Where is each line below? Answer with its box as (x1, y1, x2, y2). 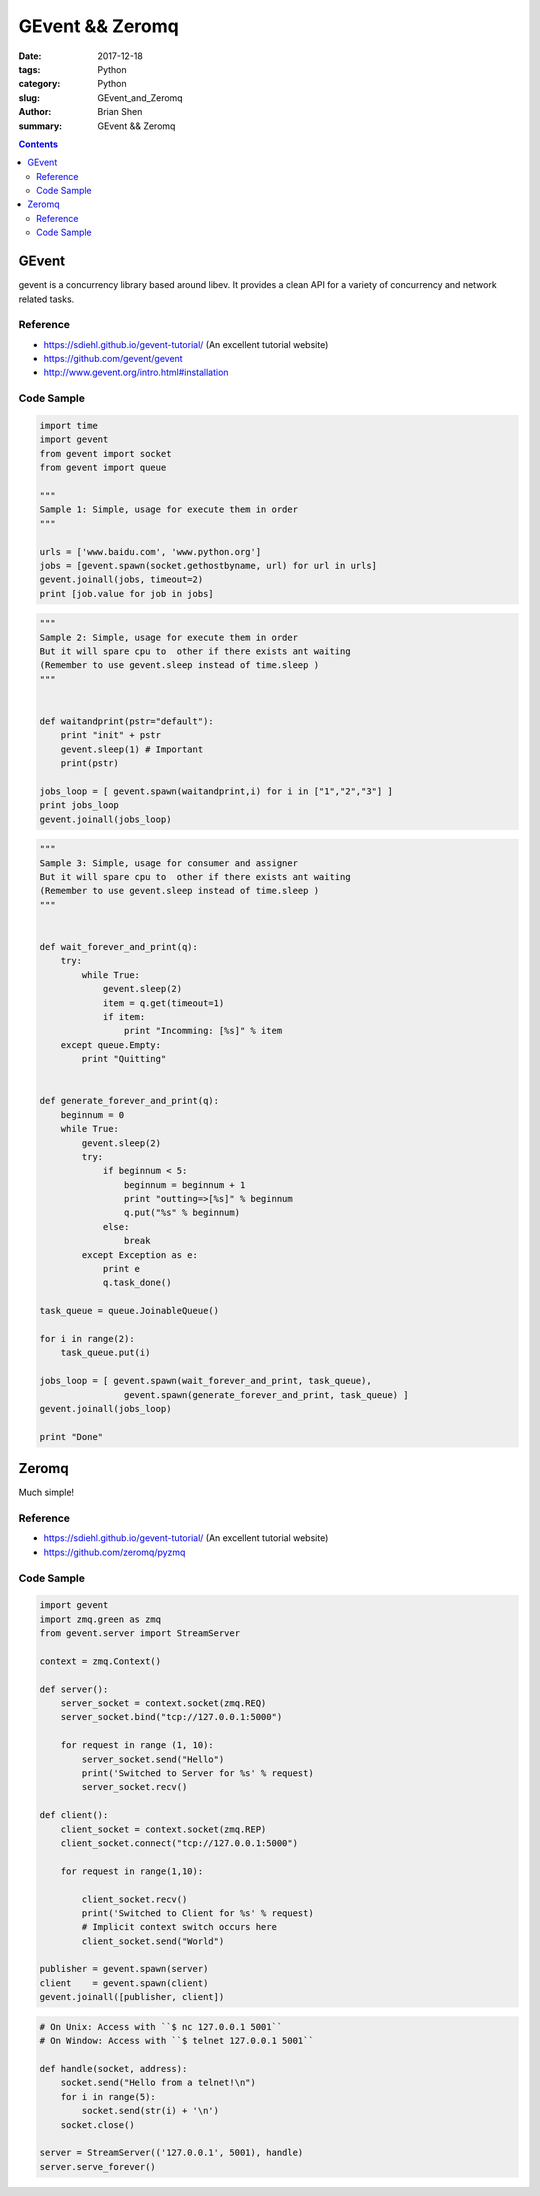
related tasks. (18, 293, 75, 305)
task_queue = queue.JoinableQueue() (39, 1305, 220, 1317)
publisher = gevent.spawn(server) (39, 1963, 209, 1975)
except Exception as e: (81, 1249, 199, 1260)
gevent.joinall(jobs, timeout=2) (39, 574, 204, 585)
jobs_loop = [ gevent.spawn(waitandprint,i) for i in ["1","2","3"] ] (39, 785, 394, 797)
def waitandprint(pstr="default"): (39, 716, 214, 727)
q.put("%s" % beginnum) (123, 1207, 240, 1219)
